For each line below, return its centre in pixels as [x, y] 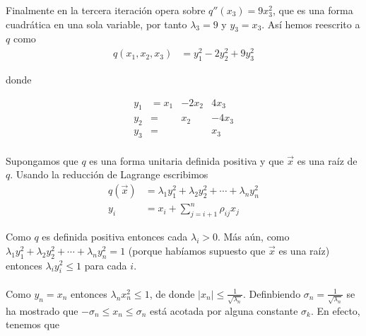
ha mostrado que [42, 310]
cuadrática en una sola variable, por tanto [96, 24]
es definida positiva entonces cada [115, 237]
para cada [106, 265]
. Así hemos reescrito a [311, 24]
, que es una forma [313, 10]
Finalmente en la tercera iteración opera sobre [106, 10]
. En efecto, [335, 310]
